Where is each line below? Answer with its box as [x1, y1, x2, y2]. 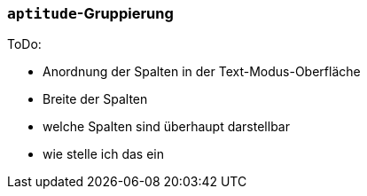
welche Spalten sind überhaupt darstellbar [43, 119, 290, 135]
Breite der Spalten [43, 91, 148, 107]
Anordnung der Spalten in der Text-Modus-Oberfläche [43, 64, 361, 80]
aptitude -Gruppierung [7, 4, 174, 22]
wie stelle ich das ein [43, 146, 165, 162]
